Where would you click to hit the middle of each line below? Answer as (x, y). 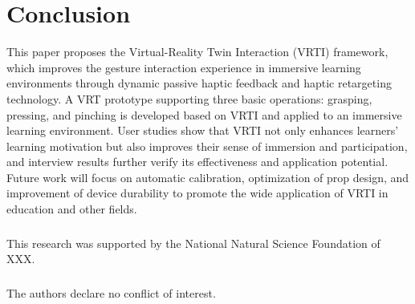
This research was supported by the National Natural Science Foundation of (193, 243)
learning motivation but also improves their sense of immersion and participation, (207, 146)
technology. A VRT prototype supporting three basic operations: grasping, (189, 98)
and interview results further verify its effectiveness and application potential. (197, 162)
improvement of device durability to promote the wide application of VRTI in (197, 193)
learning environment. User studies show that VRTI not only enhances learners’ (203, 130)
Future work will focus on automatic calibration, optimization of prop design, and (208, 177)
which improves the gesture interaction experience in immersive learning (184, 67)
